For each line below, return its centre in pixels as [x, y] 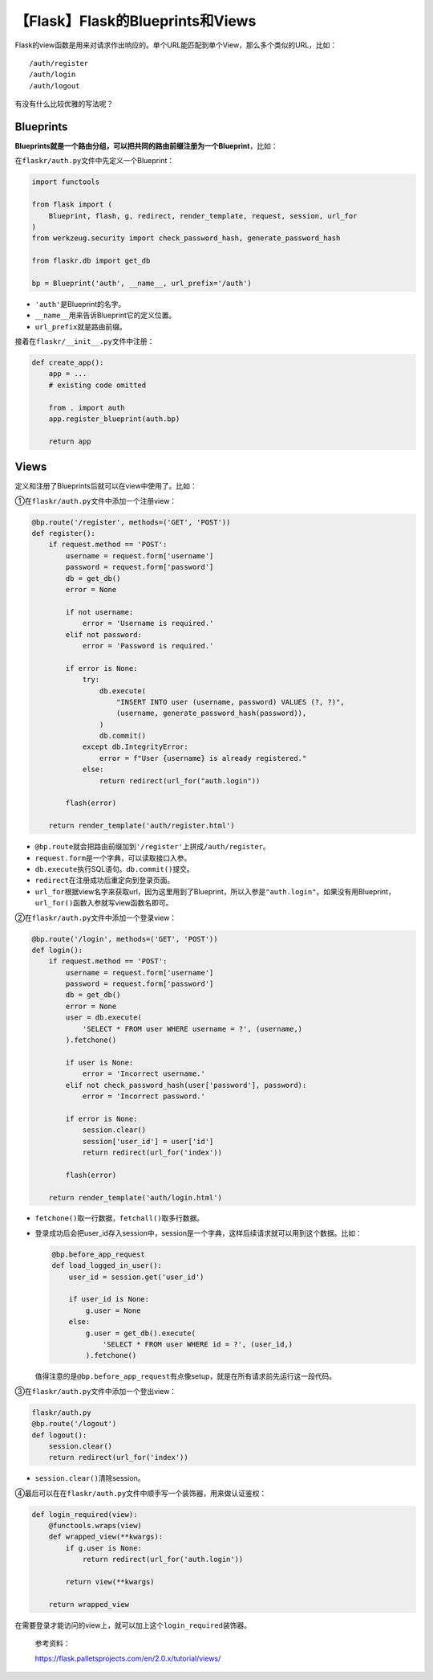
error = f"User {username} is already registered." [203, 758]
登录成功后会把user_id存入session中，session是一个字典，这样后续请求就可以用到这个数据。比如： [198, 1232]
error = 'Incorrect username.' [144, 1074]
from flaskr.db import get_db [91, 261]
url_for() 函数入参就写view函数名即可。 [104, 903]
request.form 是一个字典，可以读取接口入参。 [113, 858]
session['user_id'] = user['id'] [148, 1141]
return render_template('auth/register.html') [142, 826]
